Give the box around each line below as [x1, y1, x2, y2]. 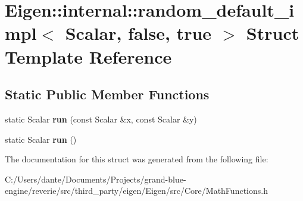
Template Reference [5, 44, 172, 68]
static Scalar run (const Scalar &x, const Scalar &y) [5, 112, 197, 125]
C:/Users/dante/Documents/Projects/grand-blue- [5, 172, 186, 185]
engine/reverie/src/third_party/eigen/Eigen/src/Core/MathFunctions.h [5, 184, 268, 197]
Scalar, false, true [65, 21, 212, 45]
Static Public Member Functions [5, 85, 210, 103]
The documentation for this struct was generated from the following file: [5, 153, 268, 165]
